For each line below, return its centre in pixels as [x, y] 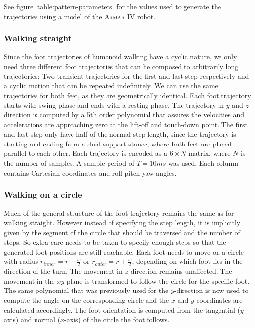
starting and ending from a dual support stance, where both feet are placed [118, 143]
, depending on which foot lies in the [187, 261]
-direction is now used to [211, 290]
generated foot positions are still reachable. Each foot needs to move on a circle [124, 251]
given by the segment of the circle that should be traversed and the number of [122, 232]
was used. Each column [203, 163]
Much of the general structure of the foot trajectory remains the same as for [119, 213]
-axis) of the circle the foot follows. [117, 319]
